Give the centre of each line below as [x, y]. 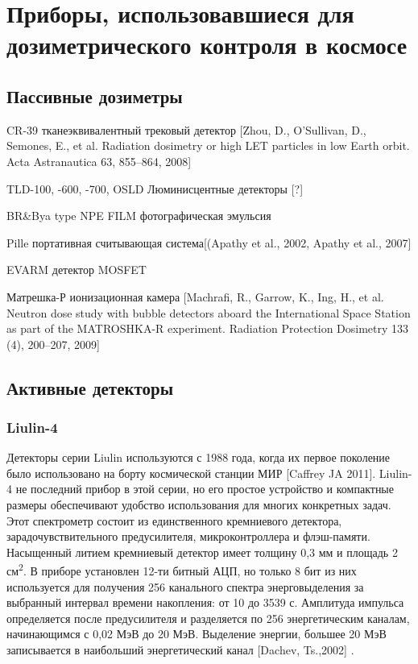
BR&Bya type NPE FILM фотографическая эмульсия [139, 216]
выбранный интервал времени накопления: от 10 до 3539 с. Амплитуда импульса [205, 602]
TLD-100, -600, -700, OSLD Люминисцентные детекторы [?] [155, 188]
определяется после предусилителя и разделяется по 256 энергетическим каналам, [208, 618]
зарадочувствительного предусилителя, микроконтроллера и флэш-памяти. [188, 536]
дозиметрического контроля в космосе [207, 45]
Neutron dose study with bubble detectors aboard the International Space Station [209, 312]
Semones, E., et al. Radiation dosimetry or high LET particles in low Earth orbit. [208, 145]
